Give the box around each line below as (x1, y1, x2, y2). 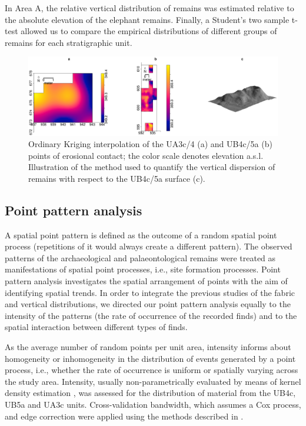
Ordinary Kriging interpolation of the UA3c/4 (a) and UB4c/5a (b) (28, 138, 272, 150)
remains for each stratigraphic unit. (5, 36, 132, 48)
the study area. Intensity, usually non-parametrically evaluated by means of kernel (5, 375, 301, 387)
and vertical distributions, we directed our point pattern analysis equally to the (5, 298, 291, 310)
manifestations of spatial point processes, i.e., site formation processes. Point (5, 263, 281, 275)
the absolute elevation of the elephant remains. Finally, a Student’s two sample (5, 13, 290, 25)
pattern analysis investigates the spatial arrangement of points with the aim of (5, 275, 288, 287)
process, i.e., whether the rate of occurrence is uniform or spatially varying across (5, 364, 298, 376)
